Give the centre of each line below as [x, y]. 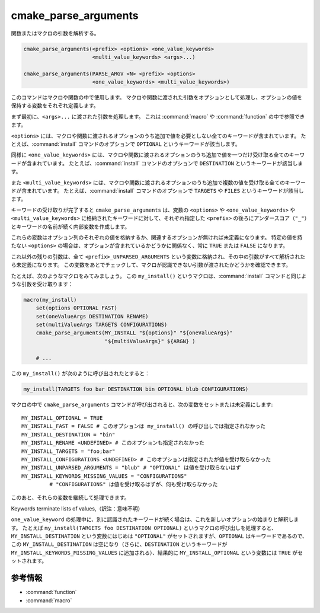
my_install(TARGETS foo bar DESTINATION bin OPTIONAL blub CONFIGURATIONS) [136, 389]
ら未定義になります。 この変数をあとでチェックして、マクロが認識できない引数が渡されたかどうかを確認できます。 [151, 265]
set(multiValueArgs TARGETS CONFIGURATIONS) [102, 325]
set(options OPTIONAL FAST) [77, 308]
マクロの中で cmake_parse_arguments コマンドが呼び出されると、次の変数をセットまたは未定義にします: [142, 404]
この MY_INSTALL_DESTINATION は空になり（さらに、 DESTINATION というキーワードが [119, 544]
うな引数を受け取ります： [42, 284]
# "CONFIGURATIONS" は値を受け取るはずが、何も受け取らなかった [134, 484]
